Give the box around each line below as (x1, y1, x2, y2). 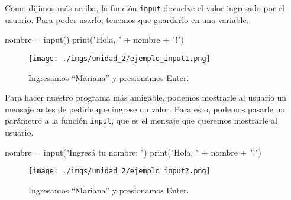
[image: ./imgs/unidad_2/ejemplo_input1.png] (28, 54, 211, 63)
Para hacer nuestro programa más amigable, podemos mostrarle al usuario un (5, 91, 287, 104)
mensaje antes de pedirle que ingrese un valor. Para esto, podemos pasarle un (5, 102, 286, 115)
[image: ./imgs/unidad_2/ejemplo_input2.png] (28, 167, 211, 176)
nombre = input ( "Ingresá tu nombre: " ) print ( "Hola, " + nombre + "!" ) (5, 146, 262, 158)
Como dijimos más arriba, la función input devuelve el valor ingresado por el (5, 2, 284, 14)
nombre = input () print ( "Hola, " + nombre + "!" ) (5, 33, 184, 46)
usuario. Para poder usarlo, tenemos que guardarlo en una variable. (5, 13, 249, 25)
